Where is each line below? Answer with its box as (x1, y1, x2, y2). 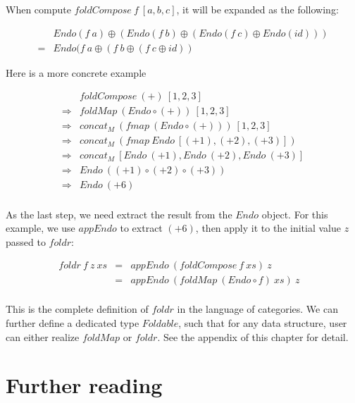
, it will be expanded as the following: (176, 2, 339, 16)
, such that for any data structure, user (178, 315, 347, 330)
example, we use (6, 221, 75, 235)
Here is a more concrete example (6, 65, 147, 80)
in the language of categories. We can (177, 302, 338, 316)
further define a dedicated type (6, 315, 139, 330)
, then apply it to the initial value (195, 221, 341, 235)
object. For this (261, 206, 328, 221)
